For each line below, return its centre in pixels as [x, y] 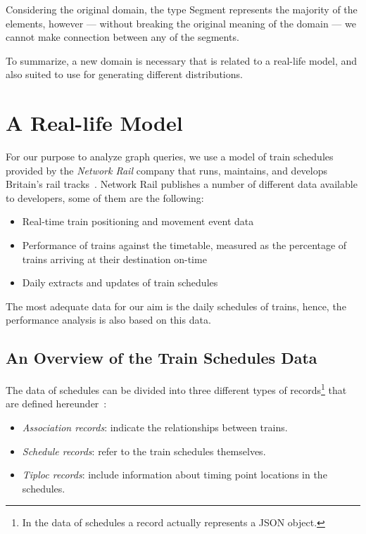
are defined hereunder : [56, 403]
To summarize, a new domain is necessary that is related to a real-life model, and [182, 60]
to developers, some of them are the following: [105, 197]
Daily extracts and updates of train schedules [120, 282]
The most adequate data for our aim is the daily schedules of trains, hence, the [176, 306]
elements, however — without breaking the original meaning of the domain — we [181, 23]
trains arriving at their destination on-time [114, 259]
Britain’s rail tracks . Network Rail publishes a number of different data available [182, 184]
